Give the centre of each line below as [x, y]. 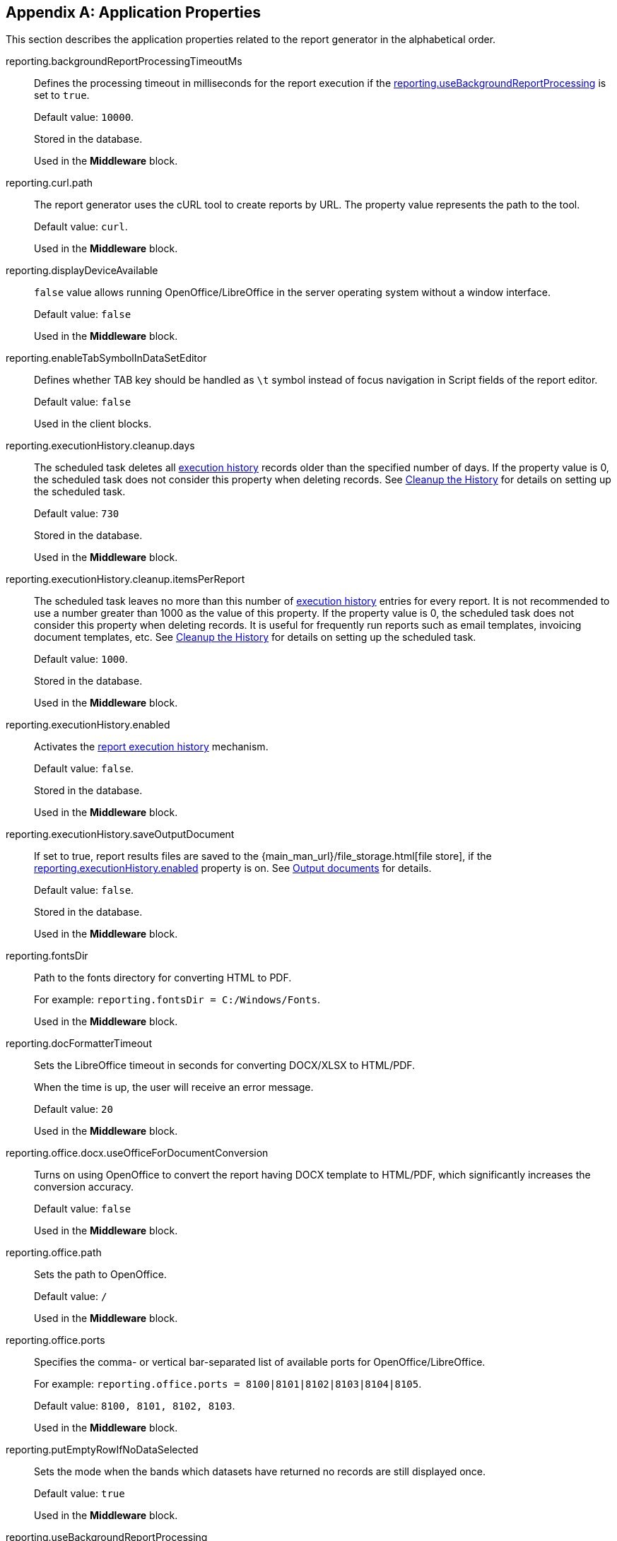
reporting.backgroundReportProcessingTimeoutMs [124, 61]
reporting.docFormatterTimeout [79, 1044]
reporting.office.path [54, 1253]
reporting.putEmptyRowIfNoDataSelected [102, 1450]
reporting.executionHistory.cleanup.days [100, 446]
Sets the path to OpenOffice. [100, 1275]
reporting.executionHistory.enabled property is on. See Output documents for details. [233, 868]
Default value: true [80, 1494]
